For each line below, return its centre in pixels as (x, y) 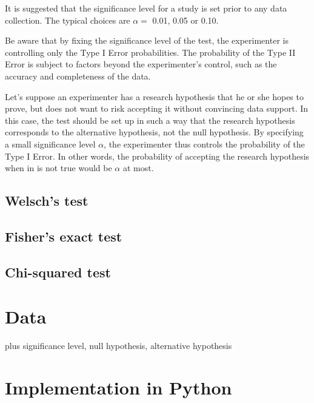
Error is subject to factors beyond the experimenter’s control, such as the (141, 64)
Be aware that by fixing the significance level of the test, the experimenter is (147, 40)
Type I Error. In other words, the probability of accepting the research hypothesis (157, 156)
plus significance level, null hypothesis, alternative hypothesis (119, 346)
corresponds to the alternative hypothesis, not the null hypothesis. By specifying (154, 132)
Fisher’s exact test (64, 236)
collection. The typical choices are (68, 20)
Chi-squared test (58, 272)
